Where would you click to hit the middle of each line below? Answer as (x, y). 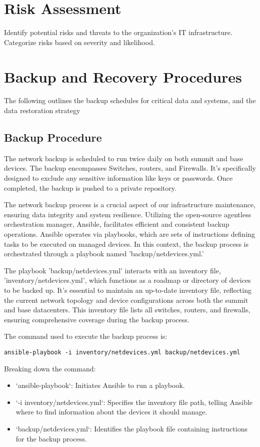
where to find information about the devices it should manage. (111, 412)
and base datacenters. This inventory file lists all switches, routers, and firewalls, (127, 310)
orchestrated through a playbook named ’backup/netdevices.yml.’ (104, 254)
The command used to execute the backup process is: (86, 336)
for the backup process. (51, 438)
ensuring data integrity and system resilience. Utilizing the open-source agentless (128, 214)
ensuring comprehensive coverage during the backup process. (97, 319)
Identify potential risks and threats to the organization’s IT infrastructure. (118, 32)
